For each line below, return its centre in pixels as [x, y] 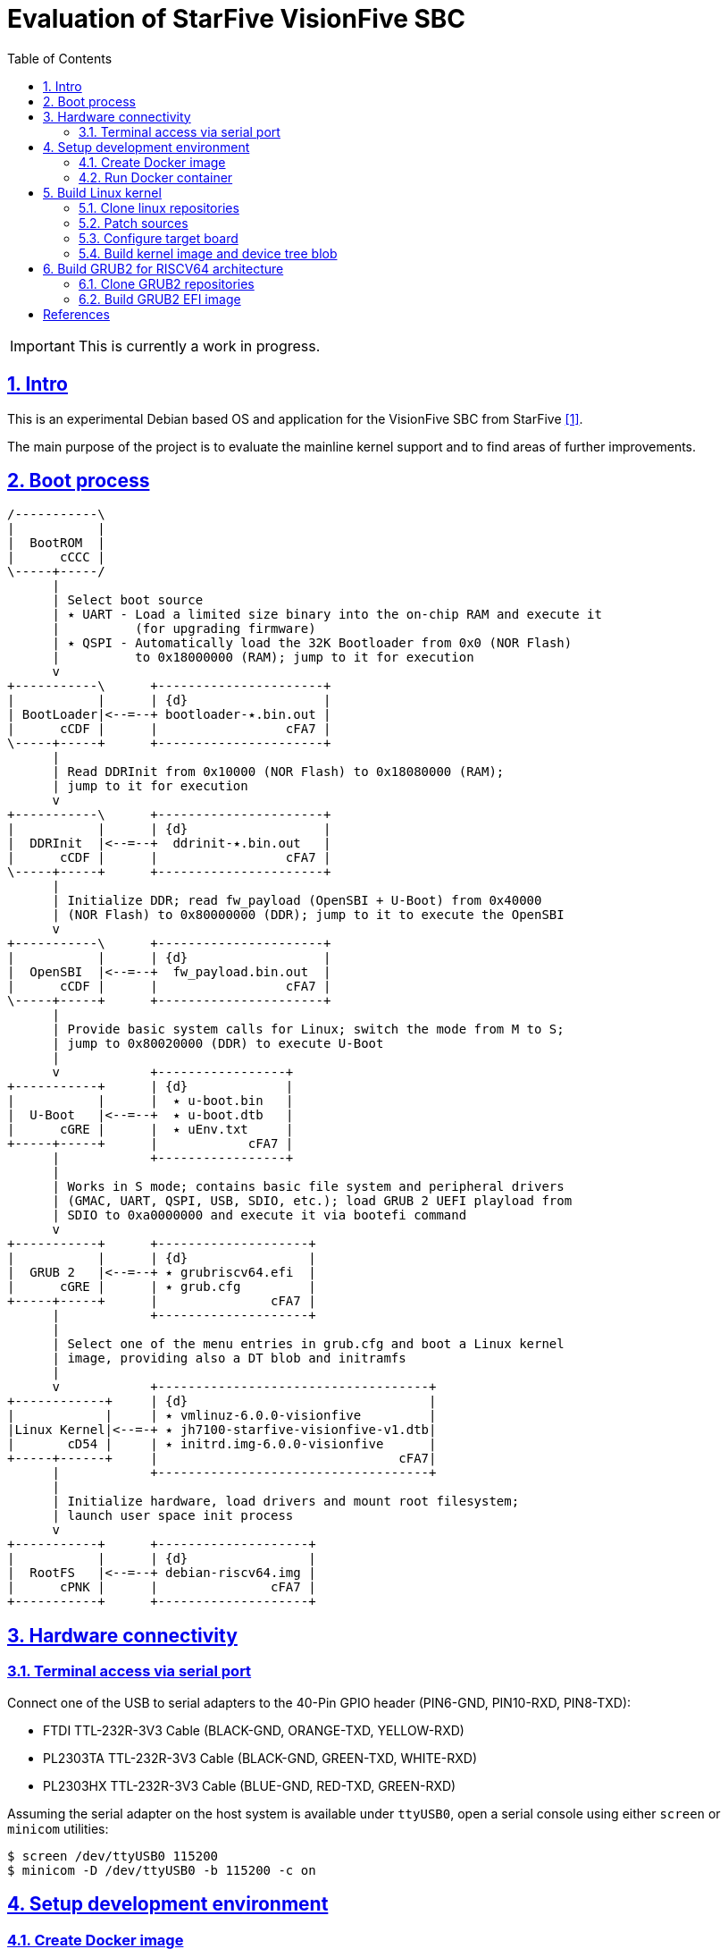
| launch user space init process [173, 1516]
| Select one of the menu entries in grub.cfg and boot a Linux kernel [308, 1344]
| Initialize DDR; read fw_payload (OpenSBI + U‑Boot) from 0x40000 [297, 901]
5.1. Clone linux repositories [159, 207]
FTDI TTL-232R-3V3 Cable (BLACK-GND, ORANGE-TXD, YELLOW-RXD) [254, 1730]
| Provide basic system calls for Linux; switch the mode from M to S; [308, 1029]
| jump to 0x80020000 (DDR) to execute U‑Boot [218, 1044]
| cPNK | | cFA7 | [162, 1587]
